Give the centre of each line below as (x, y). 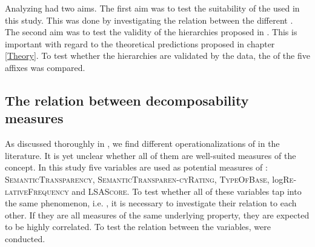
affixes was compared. (45, 67)
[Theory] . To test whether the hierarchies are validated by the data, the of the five (157, 56)
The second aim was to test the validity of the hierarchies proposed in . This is (151, 32)
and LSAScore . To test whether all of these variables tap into (187, 191)
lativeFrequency (37, 191)
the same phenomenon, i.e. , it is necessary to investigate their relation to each (151, 203)
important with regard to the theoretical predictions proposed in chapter (140, 43)
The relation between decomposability (127, 100)
